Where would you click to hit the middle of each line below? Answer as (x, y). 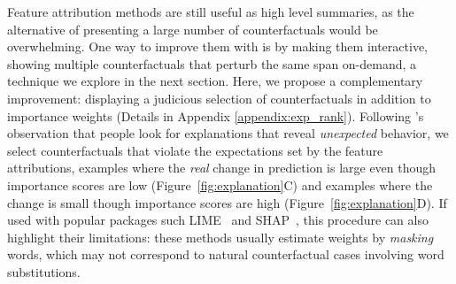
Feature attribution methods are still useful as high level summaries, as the (211, 12)
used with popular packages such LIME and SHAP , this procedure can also (218, 220)
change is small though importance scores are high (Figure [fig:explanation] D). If (227, 202)
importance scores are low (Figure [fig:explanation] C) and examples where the (220, 184)
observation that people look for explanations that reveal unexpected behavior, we (228, 133)
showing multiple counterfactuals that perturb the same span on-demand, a (212, 63)
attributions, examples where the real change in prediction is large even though (222, 168)
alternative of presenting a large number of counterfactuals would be (193, 29)
